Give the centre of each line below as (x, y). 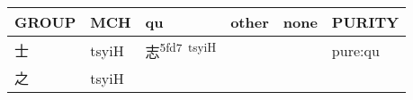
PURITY (365, 22)
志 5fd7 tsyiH (181, 50)
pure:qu (355, 50)
